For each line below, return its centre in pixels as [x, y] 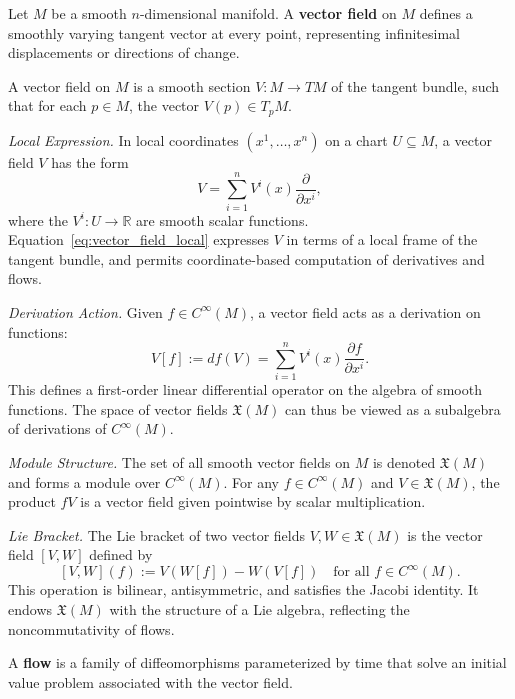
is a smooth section [192, 85]
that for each [47, 105]
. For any [251, 481]
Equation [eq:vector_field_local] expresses [139, 239]
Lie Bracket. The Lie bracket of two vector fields [156, 534]
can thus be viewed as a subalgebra [393, 408]
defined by [121, 554]
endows [30, 609]
